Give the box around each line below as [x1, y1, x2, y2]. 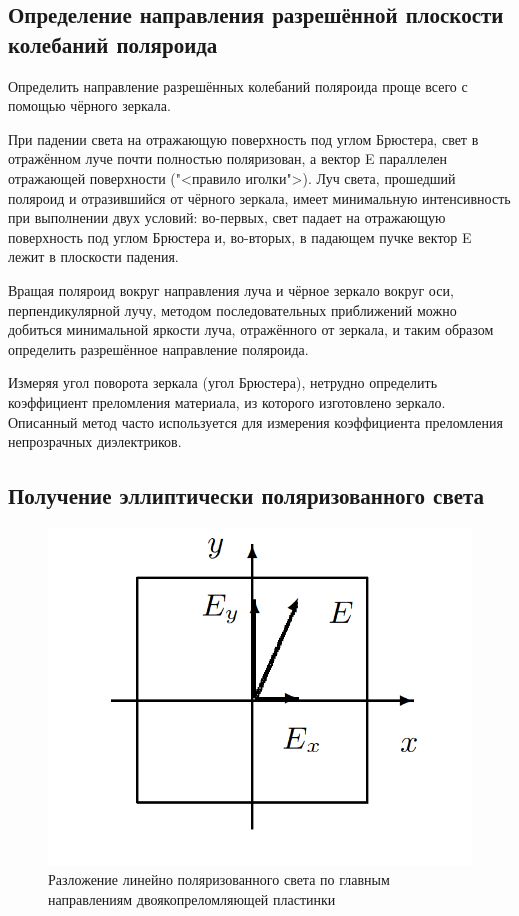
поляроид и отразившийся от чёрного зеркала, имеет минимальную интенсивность [8, 187, 511, 208]
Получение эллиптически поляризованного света [8, 480, 485, 511]
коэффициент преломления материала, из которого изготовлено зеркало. [8, 391, 446, 412]
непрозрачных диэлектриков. [8, 431, 182, 452]
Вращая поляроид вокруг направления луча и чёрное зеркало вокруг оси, [8, 279, 454, 300]
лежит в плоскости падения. [8, 246, 179, 267]
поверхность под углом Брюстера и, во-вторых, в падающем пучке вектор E [8, 226, 472, 247]
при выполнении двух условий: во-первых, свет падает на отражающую [8, 207, 446, 228]
